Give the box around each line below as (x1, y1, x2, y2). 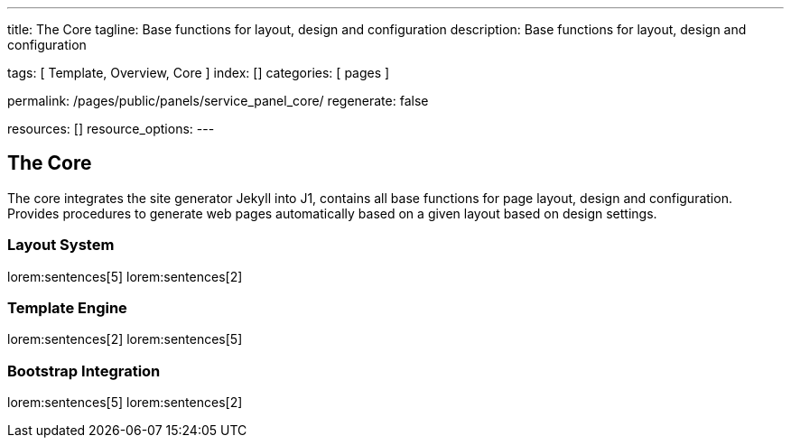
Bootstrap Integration (7, 361, 161, 380)
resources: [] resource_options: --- (7, 121, 215, 136)
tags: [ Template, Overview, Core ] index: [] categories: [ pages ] (7, 65, 390, 80)
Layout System (7, 236, 115, 255)
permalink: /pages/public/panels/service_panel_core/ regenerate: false (7, 93, 429, 108)
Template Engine (7, 298, 127, 317)
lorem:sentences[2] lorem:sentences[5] (7, 331, 243, 348)
